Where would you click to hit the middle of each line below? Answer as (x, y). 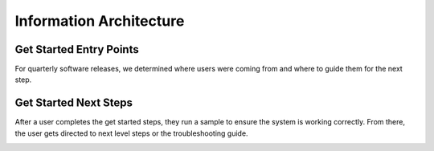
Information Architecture (100, 21)
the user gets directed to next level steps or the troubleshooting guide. (131, 133)
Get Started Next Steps (74, 103)
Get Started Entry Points (77, 49)
